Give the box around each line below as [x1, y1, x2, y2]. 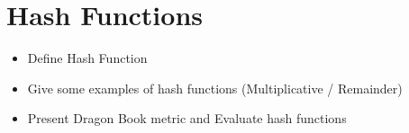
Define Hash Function [27, 49, 148, 67]
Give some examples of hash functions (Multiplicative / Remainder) [27, 78, 403, 97]
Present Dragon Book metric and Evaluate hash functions [27, 109, 347, 128]
